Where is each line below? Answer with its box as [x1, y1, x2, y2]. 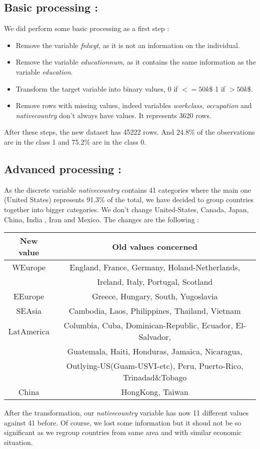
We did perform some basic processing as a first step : [4, 23, 169, 34]
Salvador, [138, 331, 171, 343]
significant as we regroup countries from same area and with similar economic [4, 427, 242, 437]
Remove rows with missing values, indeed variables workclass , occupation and [15, 100, 252, 111]
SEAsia [16, 305, 41, 317]
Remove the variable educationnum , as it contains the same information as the [15, 57, 256, 67]
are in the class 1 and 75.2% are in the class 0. [4, 136, 146, 147]
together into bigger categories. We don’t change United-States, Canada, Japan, [4, 204, 249, 214]
